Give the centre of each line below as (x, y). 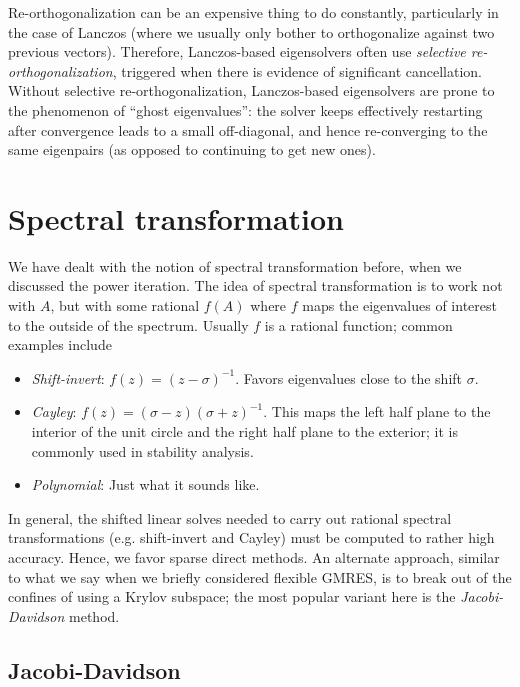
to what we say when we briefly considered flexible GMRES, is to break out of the (260, 576)
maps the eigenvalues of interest (399, 305)
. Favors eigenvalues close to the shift (349, 377)
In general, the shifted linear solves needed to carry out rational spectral (230, 517)
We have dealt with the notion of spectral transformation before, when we (235, 265)
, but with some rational (125, 305)
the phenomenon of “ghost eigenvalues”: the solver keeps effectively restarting (245, 109)
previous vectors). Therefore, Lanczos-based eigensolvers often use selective (237, 51)
